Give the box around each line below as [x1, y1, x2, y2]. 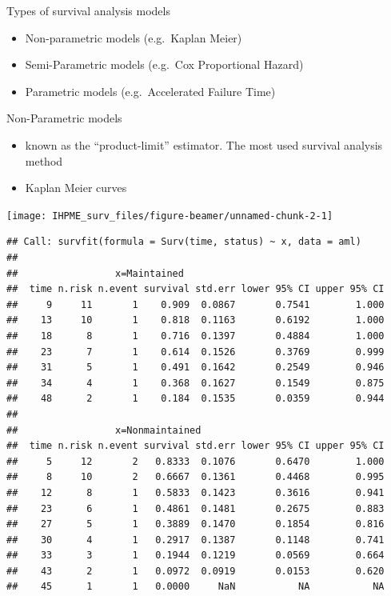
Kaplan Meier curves [25, 179, 127, 196]
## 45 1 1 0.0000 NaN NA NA [6, 581, 385, 593]
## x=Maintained [6, 267, 184, 279]
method [25, 152, 63, 169]
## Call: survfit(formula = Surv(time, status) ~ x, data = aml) [6, 236, 361, 248]
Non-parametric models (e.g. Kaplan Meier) [25, 29, 242, 46]
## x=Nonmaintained [6, 424, 201, 436]
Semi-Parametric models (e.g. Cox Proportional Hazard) [25, 56, 304, 73]
